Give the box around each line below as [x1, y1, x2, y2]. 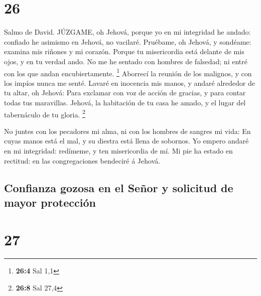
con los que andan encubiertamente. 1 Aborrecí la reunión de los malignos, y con [4, 66, 252, 78]
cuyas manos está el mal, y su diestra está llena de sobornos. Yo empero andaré [4, 135, 249, 146]
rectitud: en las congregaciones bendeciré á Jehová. [4, 155, 161, 166]
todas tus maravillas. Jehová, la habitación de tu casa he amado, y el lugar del [4, 97, 246, 107]
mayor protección [4, 194, 96, 210]
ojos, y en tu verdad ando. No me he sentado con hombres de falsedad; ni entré [4, 56, 247, 66]
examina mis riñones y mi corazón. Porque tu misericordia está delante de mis [4, 46, 244, 57]
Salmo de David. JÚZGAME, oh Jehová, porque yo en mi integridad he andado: [4, 27, 251, 37]
